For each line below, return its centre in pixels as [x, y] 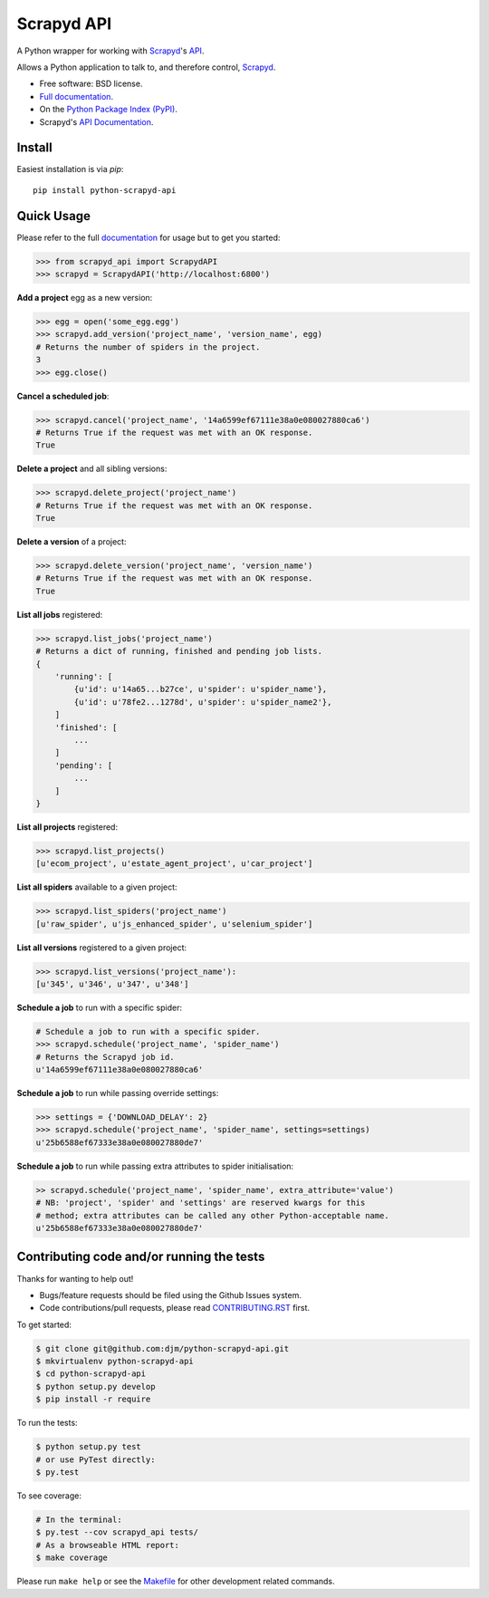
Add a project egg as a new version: [85, 298]
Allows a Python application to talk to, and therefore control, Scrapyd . [146, 67]
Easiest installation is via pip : [70, 169]
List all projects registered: [67, 827]
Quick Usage [53, 216]
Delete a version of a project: [72, 542]
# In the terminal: [79, 1519]
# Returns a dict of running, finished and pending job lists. [179, 651]
